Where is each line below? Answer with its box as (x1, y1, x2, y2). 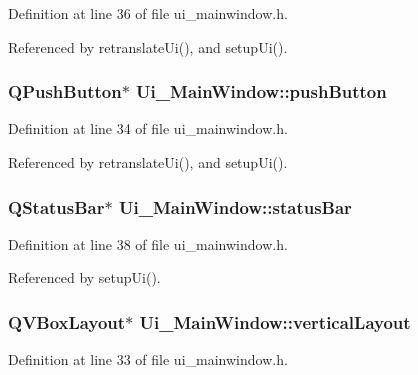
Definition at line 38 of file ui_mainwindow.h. (8, 233, 288, 254)
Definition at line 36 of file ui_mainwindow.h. (8, 3, 288, 23)
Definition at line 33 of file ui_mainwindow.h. (8, 349, 288, 370)
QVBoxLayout (8, 309, 126, 334)
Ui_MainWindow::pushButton (136, 79, 387, 104)
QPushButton (8, 79, 122, 104)
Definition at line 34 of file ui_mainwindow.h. (8, 118, 288, 139)
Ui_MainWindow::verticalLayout (139, 309, 411, 334)
